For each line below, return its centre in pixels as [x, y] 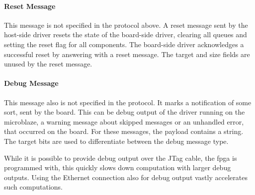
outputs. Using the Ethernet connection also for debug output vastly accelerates [126, 177]
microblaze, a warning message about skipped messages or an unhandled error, [124, 121]
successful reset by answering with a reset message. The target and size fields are [127, 54]
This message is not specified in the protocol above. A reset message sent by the [126, 25]
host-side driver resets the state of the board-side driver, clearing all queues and [126, 34]
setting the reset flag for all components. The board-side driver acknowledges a [124, 44]
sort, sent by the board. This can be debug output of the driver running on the [125, 112]
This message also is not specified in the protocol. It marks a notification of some [128, 102]
